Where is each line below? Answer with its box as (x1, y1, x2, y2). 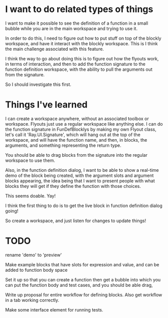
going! (5, 207, 19, 214)
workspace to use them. (5, 157, 55, 163)
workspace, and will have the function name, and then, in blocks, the (5, 137, 147, 143)
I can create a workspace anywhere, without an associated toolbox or (5, 116, 149, 122)
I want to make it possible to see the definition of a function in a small (5, 20, 148, 26)
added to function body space (5, 267, 68, 273)
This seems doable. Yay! (5, 192, 56, 199)
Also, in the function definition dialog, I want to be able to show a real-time (5, 167, 159, 173)
